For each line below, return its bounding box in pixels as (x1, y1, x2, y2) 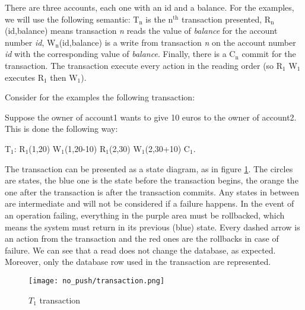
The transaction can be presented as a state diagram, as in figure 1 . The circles (5, 162, 293, 175)
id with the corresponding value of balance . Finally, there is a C (5, 48, 236, 60)
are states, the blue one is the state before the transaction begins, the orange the (5, 174, 298, 186)
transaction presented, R (182, 12, 271, 25)
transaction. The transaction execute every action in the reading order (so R (5, 59, 283, 71)
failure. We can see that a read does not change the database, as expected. (5, 243, 276, 256)
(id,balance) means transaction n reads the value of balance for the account (5, 24, 278, 37)
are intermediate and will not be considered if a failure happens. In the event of (5, 197, 294, 210)
